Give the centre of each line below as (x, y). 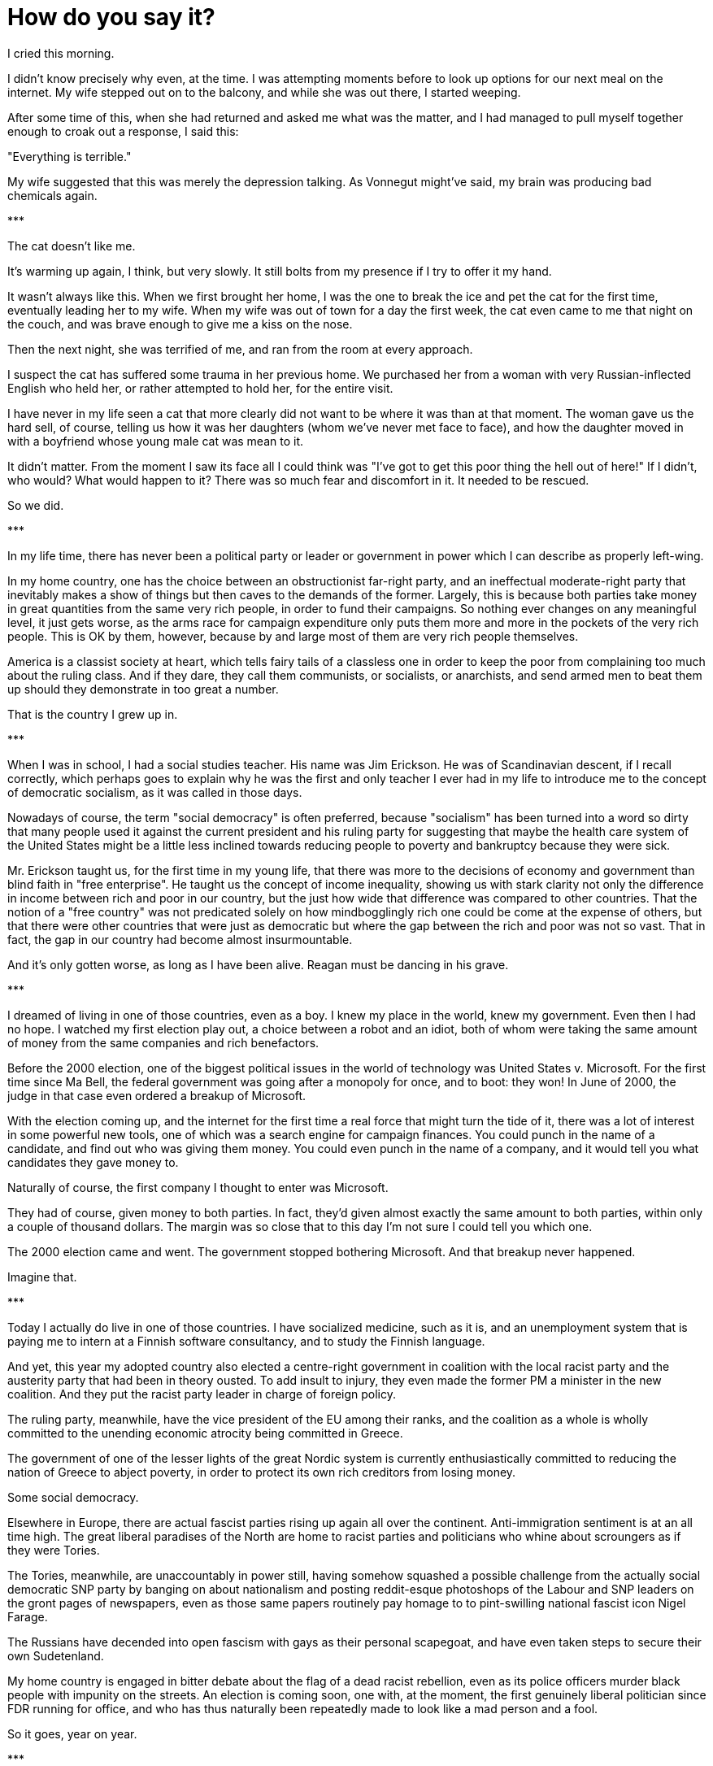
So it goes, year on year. (72, 1733)
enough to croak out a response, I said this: (123, 131)
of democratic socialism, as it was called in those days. (155, 792)
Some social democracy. (73, 1497)
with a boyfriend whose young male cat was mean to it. (155, 441)
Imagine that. (42, 1277)
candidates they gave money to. (93, 1162)
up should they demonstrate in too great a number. (143, 689)
